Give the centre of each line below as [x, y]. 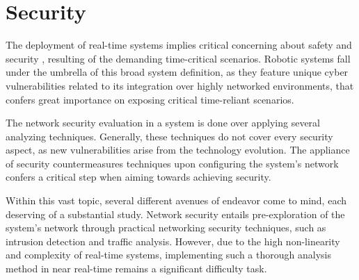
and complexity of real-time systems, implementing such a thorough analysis [168, 255]
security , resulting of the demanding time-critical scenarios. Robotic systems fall [178, 58]
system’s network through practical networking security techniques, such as [166, 228]
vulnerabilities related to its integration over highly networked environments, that [180, 85]
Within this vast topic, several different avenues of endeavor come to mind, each [176, 200]
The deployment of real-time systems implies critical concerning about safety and [179, 45]
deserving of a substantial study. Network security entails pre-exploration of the [175, 214]
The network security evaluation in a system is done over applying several [163, 123]
